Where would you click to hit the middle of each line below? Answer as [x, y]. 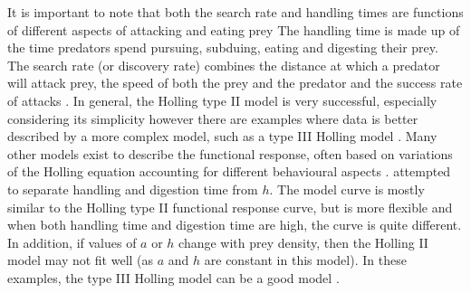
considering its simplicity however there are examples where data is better [213, 118]
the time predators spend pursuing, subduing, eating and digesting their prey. [223, 47]
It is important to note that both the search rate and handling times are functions [235, 12]
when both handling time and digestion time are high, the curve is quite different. [235, 225]
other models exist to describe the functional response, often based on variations [230, 153]
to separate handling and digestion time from [133, 189]
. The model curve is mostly [347, 189]
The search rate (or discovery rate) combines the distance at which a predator [224, 65]
